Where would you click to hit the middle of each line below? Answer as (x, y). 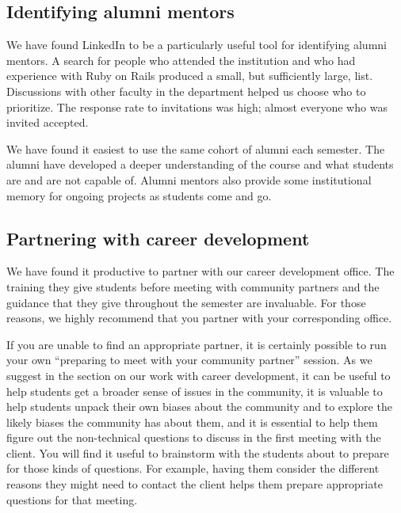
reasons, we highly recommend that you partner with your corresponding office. (199, 318)
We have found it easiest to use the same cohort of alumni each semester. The (196, 148)
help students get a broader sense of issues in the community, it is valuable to (195, 391)
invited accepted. (48, 122)
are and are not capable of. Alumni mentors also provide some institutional (189, 179)
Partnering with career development (158, 238)
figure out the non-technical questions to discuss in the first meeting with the (194, 437)
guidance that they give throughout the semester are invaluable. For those (186, 302)
